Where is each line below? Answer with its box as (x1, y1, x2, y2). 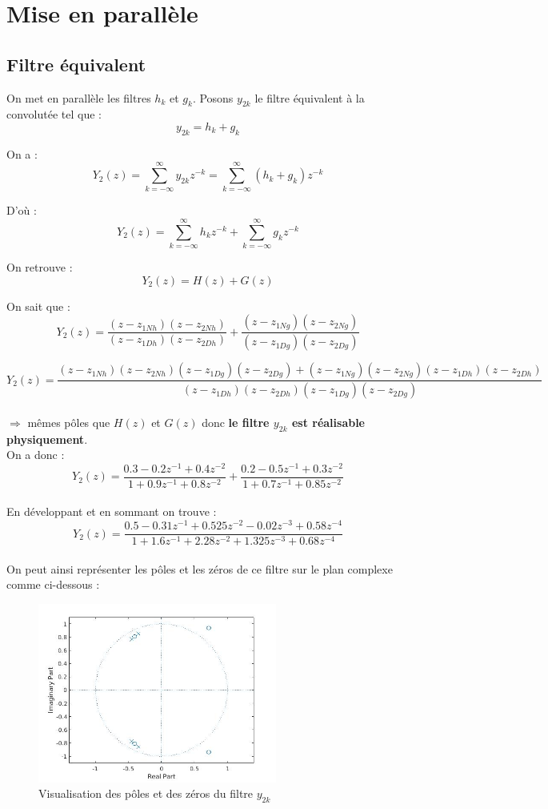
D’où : (6, 202, 37, 219)
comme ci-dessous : (6, 576, 100, 593)
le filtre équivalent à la (254, 89, 365, 106)
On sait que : (6, 297, 70, 314)
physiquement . (6, 430, 88, 447)
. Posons (192, 89, 234, 106)
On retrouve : (6, 259, 73, 276)
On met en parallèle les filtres (6, 89, 151, 106)
